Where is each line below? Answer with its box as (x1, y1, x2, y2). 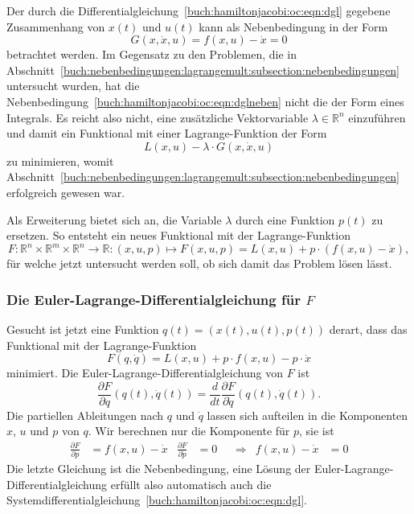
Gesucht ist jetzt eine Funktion (6, 321, 159, 338)
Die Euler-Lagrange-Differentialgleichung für (6, 289, 301, 309)
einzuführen (348, 109, 406, 125)
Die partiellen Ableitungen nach (6, 406, 164, 423)
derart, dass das (329, 321, 408, 338)
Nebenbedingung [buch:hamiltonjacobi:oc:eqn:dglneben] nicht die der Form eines (6, 93, 404, 109)
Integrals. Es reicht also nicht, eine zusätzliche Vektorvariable (6, 109, 309, 125)
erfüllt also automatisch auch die (110, 475, 272, 492)
